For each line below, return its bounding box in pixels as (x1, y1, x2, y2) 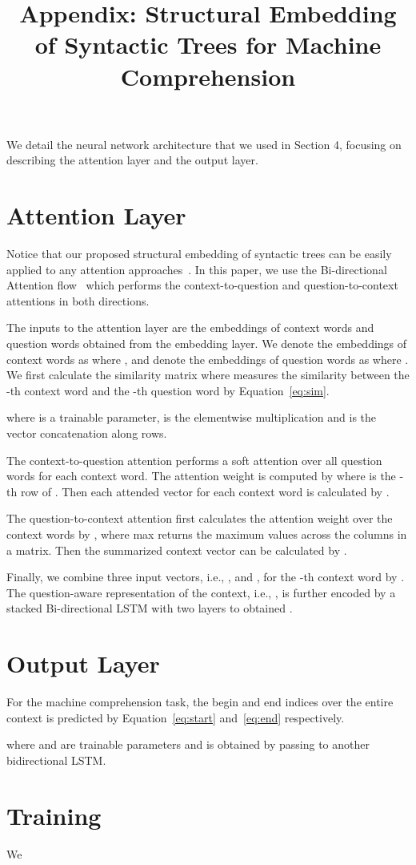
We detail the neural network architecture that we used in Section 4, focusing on (6, 135, 402, 152)
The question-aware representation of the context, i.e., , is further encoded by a (6, 584, 396, 600)
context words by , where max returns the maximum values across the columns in (6, 525, 407, 542)
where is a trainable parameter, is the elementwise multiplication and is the (6, 409, 377, 426)
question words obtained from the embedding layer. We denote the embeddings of (6, 335, 407, 352)
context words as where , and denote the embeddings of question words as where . (6, 350, 409, 367)
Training (6, 798, 102, 831)
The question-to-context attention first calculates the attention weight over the (6, 510, 393, 527)
